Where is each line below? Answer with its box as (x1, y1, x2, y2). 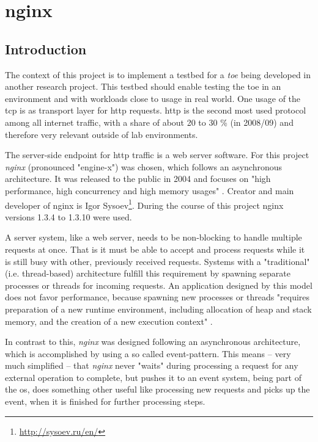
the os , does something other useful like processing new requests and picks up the (5, 383, 310, 396)
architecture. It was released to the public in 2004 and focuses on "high (5, 172, 271, 185)
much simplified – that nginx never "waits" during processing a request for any (5, 359, 298, 372)
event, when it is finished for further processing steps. (5, 395, 205, 408)
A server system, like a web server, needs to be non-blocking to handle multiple (5, 231, 302, 244)
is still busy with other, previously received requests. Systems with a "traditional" (5, 255, 310, 267)
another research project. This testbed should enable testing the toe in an (5, 80, 281, 93)
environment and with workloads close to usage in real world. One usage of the (5, 92, 301, 104)
